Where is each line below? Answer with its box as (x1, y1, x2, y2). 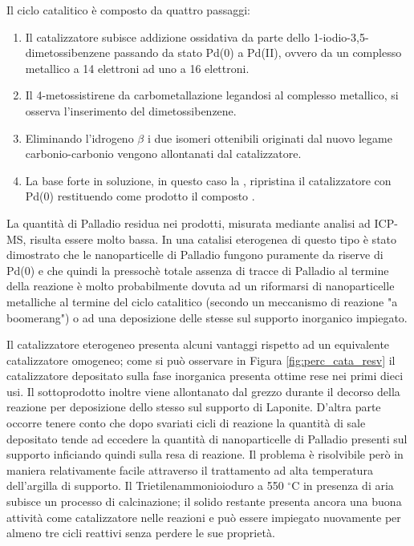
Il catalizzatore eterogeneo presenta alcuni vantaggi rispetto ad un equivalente (6, 336, 390, 353)
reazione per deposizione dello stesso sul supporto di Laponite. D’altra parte (6, 398, 381, 415)
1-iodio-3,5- (313, 28, 369, 45)
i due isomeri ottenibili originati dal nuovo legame (147, 129, 392, 146)
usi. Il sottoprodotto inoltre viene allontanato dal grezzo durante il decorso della (6, 382, 400, 399)
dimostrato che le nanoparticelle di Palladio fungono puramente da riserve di (6, 246, 384, 263)
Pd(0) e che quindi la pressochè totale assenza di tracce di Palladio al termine (6, 261, 389, 278)
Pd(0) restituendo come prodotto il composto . (25, 188, 255, 204)
